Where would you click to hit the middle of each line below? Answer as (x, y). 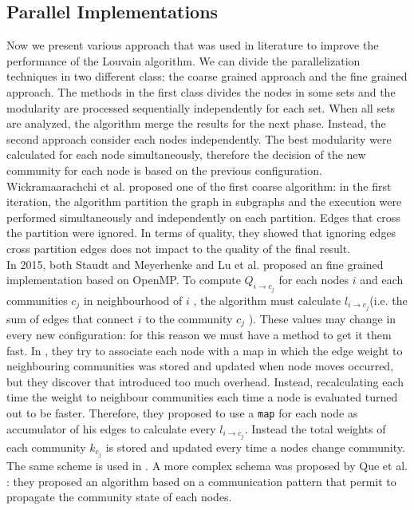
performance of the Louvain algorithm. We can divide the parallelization (183, 60)
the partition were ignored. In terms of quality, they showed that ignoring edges (201, 233)
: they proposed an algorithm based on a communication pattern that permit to (201, 481)
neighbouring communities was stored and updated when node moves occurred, (200, 366)
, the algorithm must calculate (267, 300)
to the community (189, 318)
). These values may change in (322, 318)
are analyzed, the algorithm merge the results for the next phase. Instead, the (196, 123)
